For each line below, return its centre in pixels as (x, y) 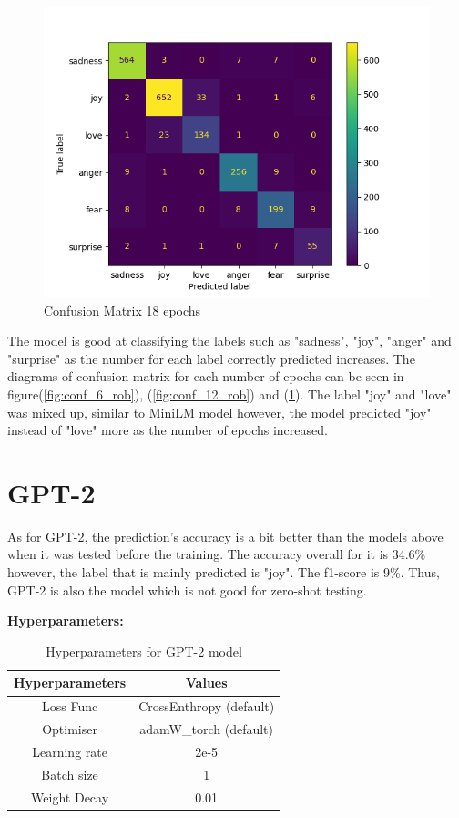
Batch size (70, 774)
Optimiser (70, 729)
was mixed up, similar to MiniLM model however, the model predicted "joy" (219, 412)
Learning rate (70, 751)
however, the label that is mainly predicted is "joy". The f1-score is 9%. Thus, (224, 572)
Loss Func (70, 706)
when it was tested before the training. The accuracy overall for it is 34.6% (217, 554)
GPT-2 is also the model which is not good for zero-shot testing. (187, 590)
